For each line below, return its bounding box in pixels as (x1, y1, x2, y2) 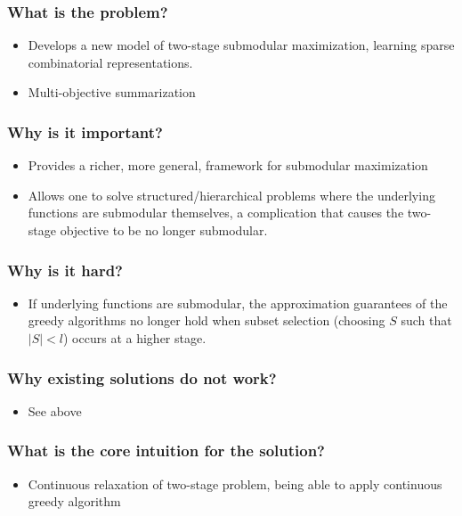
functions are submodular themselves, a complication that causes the (28, 203, 404, 222)
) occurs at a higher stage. (63, 329, 207, 347)
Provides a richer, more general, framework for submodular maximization (28, 156, 428, 175)
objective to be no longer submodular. (60, 221, 268, 239)
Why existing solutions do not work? (7, 366, 277, 389)
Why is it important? (7, 120, 163, 143)
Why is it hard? (7, 258, 123, 281)
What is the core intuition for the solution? (7, 439, 325, 462)
